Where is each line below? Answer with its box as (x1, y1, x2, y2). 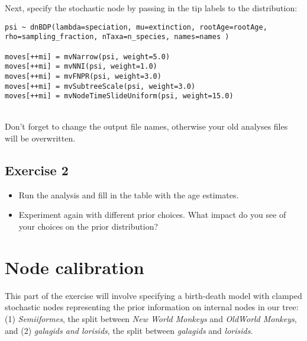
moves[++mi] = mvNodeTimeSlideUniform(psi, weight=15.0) (5, 92, 234, 101)
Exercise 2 (5, 161, 69, 179)
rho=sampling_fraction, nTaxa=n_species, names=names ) (5, 33, 230, 41)
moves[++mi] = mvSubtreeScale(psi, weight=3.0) (5, 82, 196, 91)
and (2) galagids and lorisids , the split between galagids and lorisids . (5, 324, 253, 336)
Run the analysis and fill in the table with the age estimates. (18, 188, 239, 201)
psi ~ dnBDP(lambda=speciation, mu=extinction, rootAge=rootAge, (5, 22, 267, 31)
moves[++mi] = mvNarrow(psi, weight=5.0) (5, 52, 170, 61)
